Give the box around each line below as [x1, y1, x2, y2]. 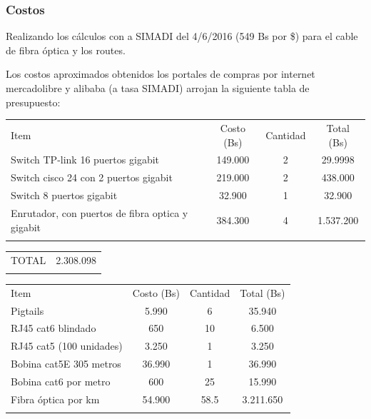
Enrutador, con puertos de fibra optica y [11, 205, 188, 220]
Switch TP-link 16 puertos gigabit [11, 152, 159, 167]
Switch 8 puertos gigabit [11, 188, 118, 203]
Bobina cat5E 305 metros [11, 356, 121, 371]
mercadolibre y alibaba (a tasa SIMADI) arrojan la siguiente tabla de [6, 81, 310, 95]
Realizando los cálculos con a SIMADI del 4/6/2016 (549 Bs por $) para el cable [6, 29, 358, 44]
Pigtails [11, 303, 44, 318]
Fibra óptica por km [11, 391, 100, 406]
